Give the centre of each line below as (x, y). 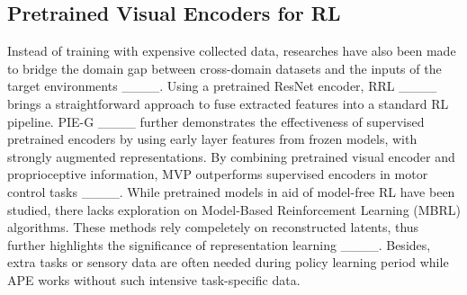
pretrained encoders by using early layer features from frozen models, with (212, 139)
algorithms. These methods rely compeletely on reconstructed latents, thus (213, 227)
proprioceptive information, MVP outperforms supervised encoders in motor (218, 174)
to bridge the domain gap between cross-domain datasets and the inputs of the (225, 68)
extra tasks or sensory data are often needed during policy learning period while (228, 262)
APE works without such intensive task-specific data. (154, 279)
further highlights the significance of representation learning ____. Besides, (219, 244)
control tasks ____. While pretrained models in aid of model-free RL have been (231, 191)
